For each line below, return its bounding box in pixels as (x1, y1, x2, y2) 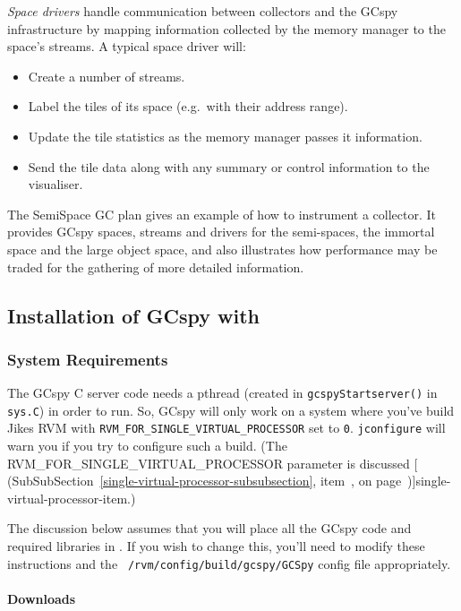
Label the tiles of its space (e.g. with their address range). (28, 97, 348, 116)
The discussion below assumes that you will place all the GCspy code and (7, 519, 412, 538)
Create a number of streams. (28, 66, 185, 85)
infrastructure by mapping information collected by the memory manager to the (7, 19, 446, 38)
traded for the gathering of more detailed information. (7, 257, 304, 276)
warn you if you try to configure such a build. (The (7, 436, 287, 455)
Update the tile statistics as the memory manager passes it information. (28, 126, 423, 145)
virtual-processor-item (7, 488, 128, 507)
